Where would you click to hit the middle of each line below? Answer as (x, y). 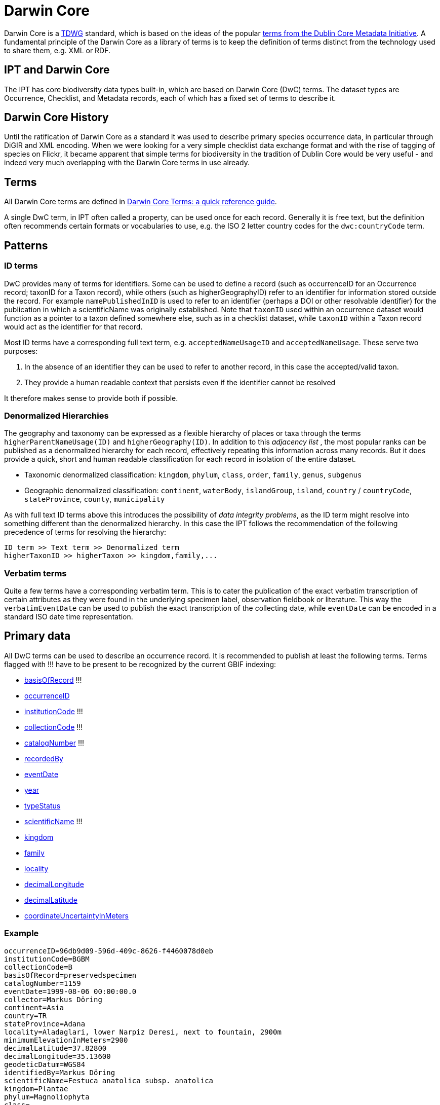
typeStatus (43, 805)
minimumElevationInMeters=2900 (66, 1040)
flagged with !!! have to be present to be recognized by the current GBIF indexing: (140, 664)
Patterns (26, 245)
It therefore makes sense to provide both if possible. (91, 398)
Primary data (37, 636)
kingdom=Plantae (36, 1089)
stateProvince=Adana (45, 1024)
